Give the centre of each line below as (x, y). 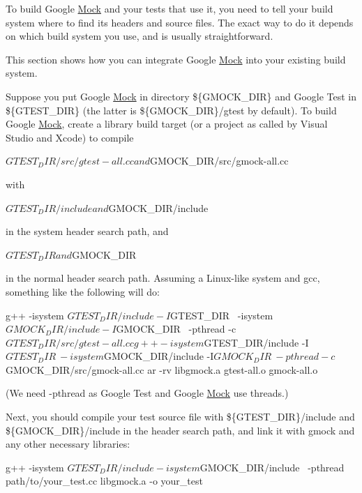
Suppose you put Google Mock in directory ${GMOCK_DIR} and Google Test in (181, 96)
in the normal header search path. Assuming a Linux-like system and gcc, (163, 278)
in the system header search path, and (87, 231)
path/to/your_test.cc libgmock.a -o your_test (104, 481)
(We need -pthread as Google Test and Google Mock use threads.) (147, 393)
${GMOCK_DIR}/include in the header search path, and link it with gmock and (180, 430)
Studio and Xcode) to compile (70, 137)
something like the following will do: (83, 291)
